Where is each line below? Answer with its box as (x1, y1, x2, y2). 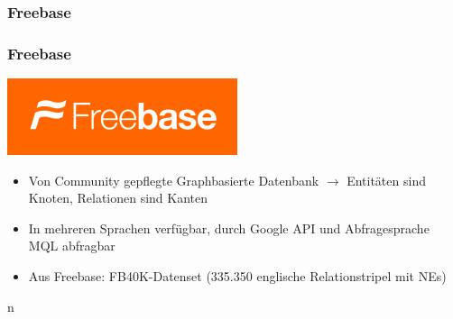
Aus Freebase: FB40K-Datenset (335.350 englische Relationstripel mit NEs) (28, 267, 447, 286)
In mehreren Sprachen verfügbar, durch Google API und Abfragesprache (28, 218, 430, 237)
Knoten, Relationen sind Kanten (28, 188, 208, 207)
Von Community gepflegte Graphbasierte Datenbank (28, 170, 319, 189)
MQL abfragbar (28, 236, 116, 255)
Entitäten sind (347, 170, 426, 189)
